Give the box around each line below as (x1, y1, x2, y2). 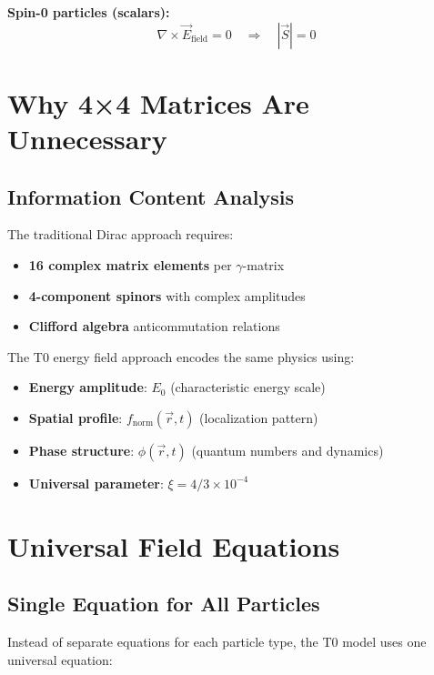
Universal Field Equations (7, 527, 340, 564)
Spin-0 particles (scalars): (7, 3, 170, 21)
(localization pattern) (199, 408, 318, 427)
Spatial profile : (28, 408, 123, 427)
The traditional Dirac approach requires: (7, 225, 234, 244)
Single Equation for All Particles (7, 589, 320, 618)
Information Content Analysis (7, 182, 294, 210)
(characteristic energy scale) (170, 378, 326, 397)
